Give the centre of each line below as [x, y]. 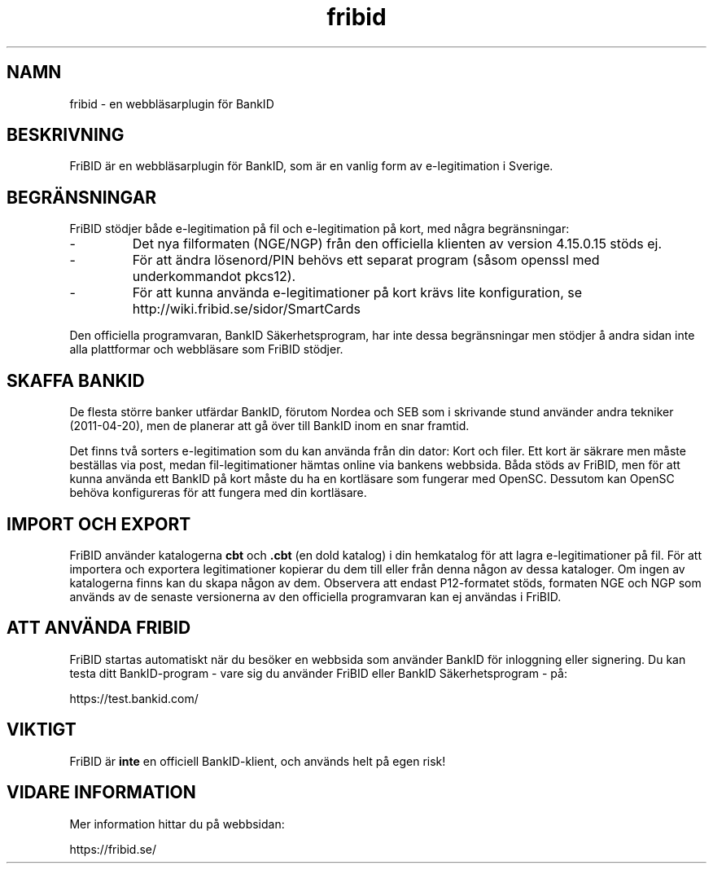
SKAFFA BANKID [76, 380]
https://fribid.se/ [113, 849]
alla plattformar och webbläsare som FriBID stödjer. [206, 349]
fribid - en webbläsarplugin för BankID [172, 103]
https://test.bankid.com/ [134, 698]
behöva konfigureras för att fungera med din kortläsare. [218, 493]
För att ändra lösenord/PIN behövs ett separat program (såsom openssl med [366, 260]
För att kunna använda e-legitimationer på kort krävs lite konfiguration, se [357, 293]
